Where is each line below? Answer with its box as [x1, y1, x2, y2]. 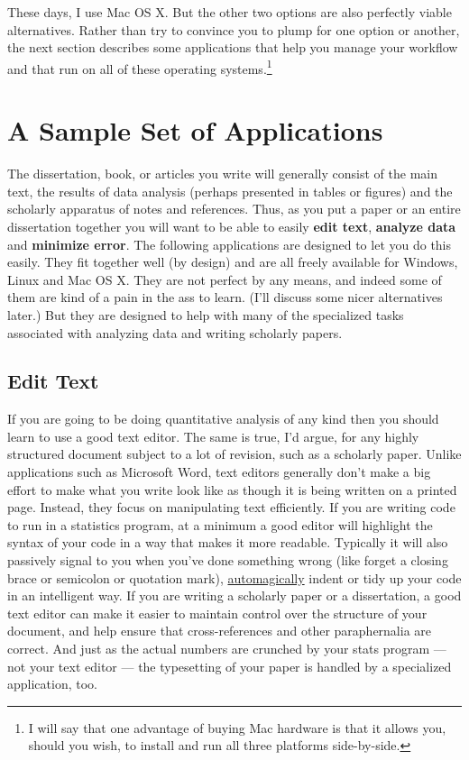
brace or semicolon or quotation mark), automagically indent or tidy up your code [7, 568, 462, 587]
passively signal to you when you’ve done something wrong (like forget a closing [7, 551, 448, 570]
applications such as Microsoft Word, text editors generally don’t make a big [7, 462, 431, 481]
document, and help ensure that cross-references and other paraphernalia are [7, 621, 432, 640]
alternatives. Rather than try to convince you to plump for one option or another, [7, 20, 460, 39]
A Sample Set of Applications [7, 112, 383, 149]
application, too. [7, 674, 97, 693]
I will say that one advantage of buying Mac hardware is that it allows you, [28, 718, 446, 737]
